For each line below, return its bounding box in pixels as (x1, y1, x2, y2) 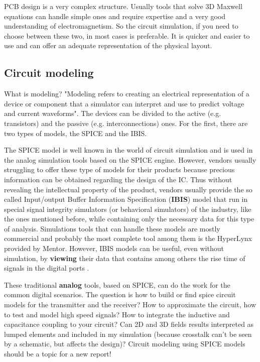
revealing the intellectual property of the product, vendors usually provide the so (4, 184, 252, 194)
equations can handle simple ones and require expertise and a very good (4, 11, 226, 21)
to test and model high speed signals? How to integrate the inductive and (4, 309, 230, 319)
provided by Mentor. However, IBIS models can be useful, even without (4, 243, 224, 254)
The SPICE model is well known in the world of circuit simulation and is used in (4, 145, 253, 155)
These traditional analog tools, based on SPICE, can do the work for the (4, 279, 230, 290)
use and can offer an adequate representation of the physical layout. (4, 40, 212, 51)
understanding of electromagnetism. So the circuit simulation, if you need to (4, 21, 238, 31)
